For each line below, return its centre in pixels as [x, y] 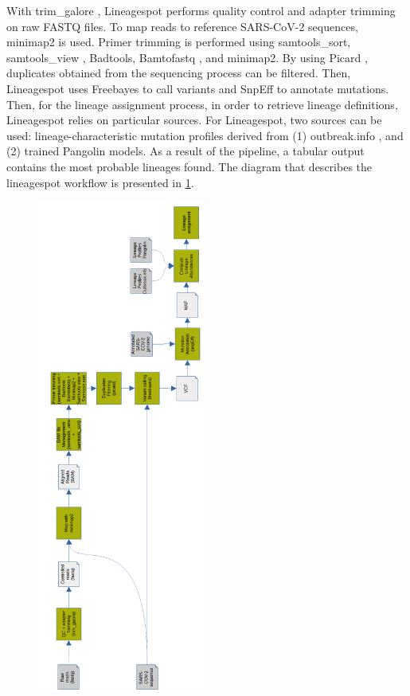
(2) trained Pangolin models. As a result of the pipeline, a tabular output [185, 151]
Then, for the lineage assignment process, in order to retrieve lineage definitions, [202, 104]
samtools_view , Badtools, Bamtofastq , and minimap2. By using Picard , [187, 57]
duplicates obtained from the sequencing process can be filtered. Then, [179, 73]
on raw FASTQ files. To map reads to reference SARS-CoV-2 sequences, [182, 26]
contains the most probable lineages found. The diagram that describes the [189, 166]
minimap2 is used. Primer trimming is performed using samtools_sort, [179, 42]
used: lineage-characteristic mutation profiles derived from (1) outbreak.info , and [205, 135]
